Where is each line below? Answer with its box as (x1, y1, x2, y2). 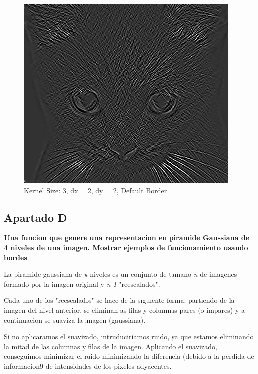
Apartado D (4, 209, 67, 224)
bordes (4, 252, 27, 262)
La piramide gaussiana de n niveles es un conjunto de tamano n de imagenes (4, 269, 237, 279)
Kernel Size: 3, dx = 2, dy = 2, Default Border (24, 185, 167, 195)
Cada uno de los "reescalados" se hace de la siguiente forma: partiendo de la (4, 295, 235, 305)
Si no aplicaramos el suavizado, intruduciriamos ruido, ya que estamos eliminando (4, 331, 254, 342)
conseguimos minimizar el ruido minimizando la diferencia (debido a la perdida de (4, 351, 254, 361)
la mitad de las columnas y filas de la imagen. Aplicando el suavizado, (4, 341, 217, 351)
